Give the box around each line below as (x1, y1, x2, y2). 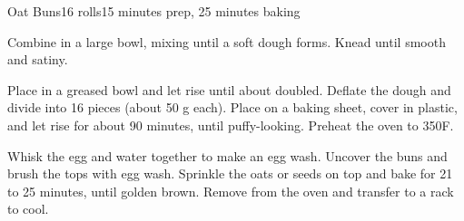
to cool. (7, 199, 49, 218)
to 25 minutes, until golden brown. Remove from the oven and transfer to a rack (7, 181, 454, 200)
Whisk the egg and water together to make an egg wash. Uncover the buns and (7, 146, 448, 165)
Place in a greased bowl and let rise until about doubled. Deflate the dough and (7, 80, 451, 99)
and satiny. (7, 50, 68, 69)
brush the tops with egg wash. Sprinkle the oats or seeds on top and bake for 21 (7, 164, 453, 183)
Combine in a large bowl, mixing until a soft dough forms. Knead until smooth (7, 32, 446, 51)
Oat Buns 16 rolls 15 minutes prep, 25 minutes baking (7, 2, 301, 20)
